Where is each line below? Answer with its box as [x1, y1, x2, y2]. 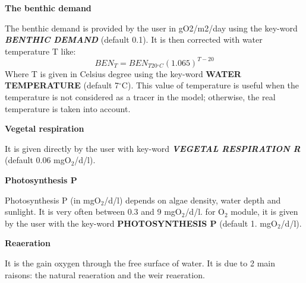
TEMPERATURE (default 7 [5, 79, 119, 91]
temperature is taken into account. [5, 102, 131, 115]
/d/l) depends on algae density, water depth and [104, 193, 281, 206]
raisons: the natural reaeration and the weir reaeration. [5, 268, 205, 281]
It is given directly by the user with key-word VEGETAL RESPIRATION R [5, 142, 301, 154]
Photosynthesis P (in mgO [5, 193, 101, 206]
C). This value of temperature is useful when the [121, 79, 299, 91]
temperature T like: [5, 44, 76, 57]
